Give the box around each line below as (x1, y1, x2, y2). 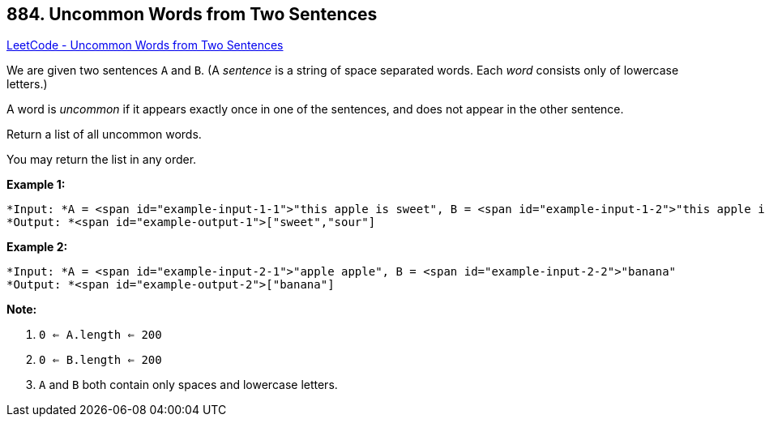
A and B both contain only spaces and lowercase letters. (39, 378, 338, 392)
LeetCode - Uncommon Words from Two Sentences (6, 38, 284, 53)
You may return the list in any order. (6, 152, 197, 167)
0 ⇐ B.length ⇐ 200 (39, 353, 162, 367)
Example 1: (6, 177, 66, 192)
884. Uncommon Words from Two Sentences (6, 4, 378, 24)
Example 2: (6, 240, 68, 254)
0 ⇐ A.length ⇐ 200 (39, 328, 162, 342)
